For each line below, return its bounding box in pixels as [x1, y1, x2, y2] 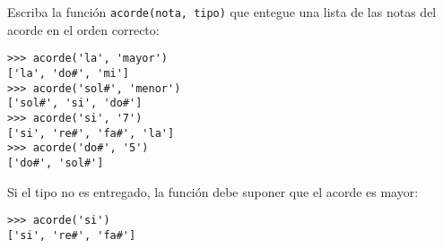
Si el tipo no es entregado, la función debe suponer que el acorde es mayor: [7, 182, 419, 201]
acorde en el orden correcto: [7, 20, 160, 38]
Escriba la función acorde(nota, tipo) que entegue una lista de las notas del [7, 3, 437, 21]
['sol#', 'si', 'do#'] [7, 97, 143, 110]
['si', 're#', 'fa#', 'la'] [7, 126, 175, 140]
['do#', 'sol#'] [7, 156, 104, 169]
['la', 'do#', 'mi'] [7, 66, 130, 80]
